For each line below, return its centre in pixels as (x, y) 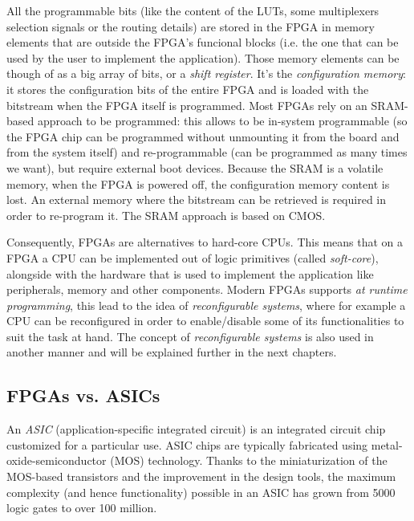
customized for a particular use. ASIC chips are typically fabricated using (187, 444)
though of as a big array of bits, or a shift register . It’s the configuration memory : (206, 73)
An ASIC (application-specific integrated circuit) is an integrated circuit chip (196, 429)
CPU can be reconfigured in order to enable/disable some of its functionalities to (205, 321)
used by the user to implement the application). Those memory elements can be (203, 57)
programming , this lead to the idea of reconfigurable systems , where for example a (206, 305)
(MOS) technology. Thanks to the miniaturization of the (249, 460)
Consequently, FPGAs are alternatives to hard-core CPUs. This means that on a (205, 242)
